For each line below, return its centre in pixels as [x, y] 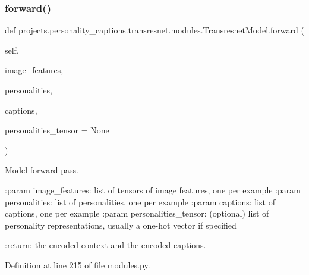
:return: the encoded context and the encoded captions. [105, 245]
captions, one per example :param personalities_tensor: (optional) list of [137, 213]
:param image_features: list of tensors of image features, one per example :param [153, 190]
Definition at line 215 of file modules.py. [78, 265]
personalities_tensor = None [57, 130]
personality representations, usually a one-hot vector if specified [121, 225]
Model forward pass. [42, 170]
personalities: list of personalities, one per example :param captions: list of [140, 201]
